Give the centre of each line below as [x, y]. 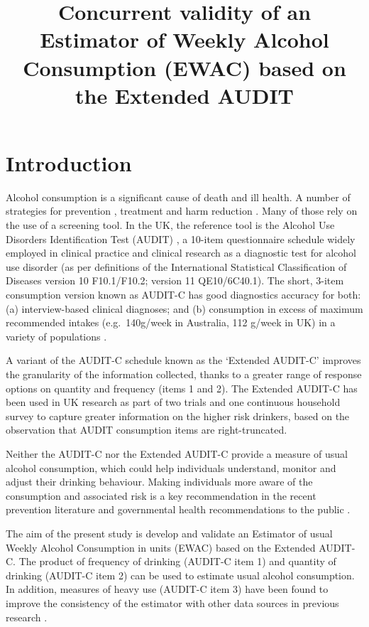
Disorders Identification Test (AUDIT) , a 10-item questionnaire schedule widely [181, 239]
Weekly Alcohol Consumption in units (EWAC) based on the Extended [161, 547]
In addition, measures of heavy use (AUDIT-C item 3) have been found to [167, 589]
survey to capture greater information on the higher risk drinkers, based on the [178, 416]
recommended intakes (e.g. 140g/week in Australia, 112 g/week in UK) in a [171, 322]
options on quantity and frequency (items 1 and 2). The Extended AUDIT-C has [182, 388]
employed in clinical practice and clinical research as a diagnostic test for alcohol [181, 253]
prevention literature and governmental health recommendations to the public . [178, 509]
